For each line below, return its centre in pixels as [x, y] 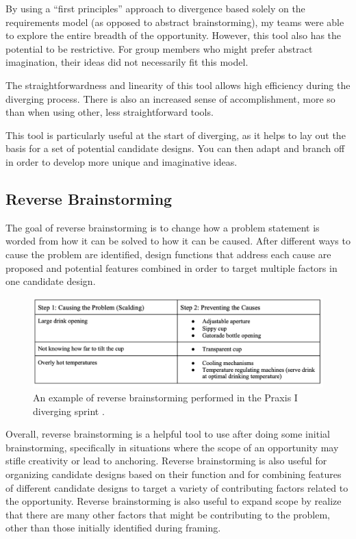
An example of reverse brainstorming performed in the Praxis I [165, 397]
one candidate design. [51, 281]
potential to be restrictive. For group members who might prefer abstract [159, 48]
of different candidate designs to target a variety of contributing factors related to [177, 487]
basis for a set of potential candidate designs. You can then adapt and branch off [175, 148]
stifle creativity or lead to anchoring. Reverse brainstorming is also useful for [166, 461]
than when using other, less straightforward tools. [110, 112]
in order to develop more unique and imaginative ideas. [122, 161]
